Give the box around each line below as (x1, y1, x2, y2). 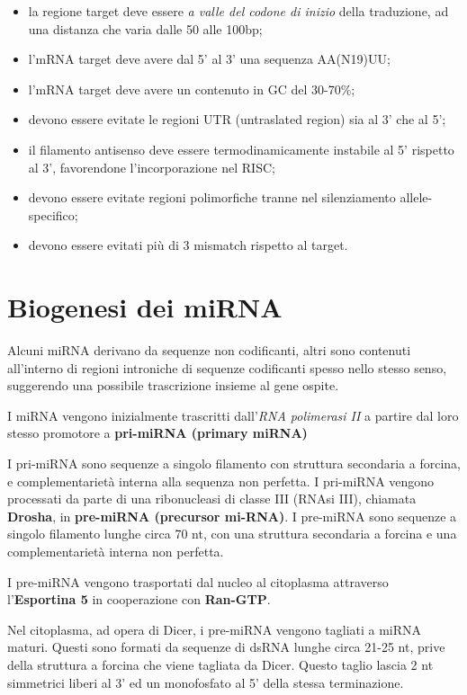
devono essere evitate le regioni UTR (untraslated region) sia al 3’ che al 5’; (28, 110, 446, 129)
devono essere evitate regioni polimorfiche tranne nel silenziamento (28, 188, 396, 207)
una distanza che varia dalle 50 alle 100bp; (28, 19, 263, 38)
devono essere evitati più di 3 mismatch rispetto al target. (28, 236, 348, 254)
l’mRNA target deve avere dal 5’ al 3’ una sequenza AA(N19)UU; (28, 49, 391, 68)
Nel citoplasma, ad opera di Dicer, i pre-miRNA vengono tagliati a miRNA (7, 619, 422, 638)
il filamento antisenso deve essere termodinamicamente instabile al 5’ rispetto (28, 139, 454, 158)
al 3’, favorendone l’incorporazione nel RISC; (28, 157, 275, 176)
